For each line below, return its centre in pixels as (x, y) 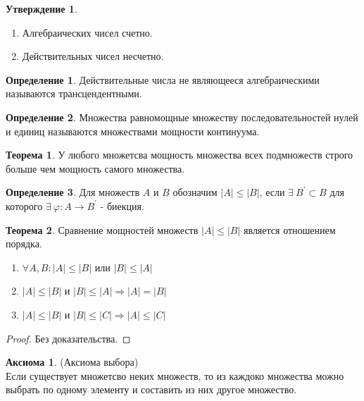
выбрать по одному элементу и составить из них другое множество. (151, 389)
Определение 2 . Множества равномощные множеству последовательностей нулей (182, 117)
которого (24, 205)
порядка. (24, 243)
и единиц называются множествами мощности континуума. (133, 131)
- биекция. (122, 205)
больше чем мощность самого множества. (95, 168)
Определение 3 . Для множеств (73, 192)
